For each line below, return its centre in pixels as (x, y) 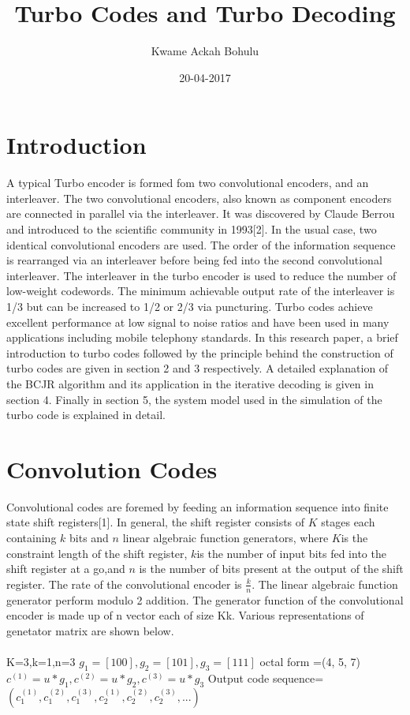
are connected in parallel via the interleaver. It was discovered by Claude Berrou (201, 213)
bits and (89, 538)
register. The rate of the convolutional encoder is (124, 584)
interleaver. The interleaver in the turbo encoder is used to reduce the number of (201, 275)
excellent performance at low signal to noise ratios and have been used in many (198, 322)
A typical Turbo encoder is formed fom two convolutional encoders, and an (188, 183)
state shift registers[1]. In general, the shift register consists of (156, 522)
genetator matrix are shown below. (90, 630)
